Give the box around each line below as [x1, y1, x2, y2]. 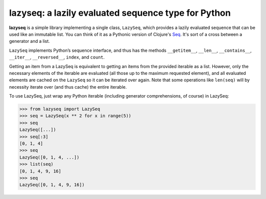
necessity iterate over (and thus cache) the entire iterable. [9, 84, 127, 90]
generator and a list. [9, 38, 50, 44]
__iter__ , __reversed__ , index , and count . [9, 54, 105, 60]
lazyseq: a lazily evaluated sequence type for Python [9, 7, 231, 18]
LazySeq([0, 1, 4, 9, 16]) [19, 182, 85, 188]
